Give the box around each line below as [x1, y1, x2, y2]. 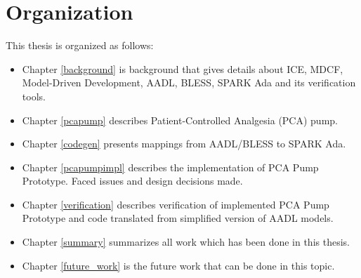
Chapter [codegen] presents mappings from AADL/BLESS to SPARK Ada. [22, 136, 346, 151]
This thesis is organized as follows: [6, 38, 154, 53]
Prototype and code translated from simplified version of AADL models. [22, 211, 334, 225]
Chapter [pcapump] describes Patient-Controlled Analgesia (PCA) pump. [22, 112, 338, 127]
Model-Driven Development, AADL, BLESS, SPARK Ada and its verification [22, 75, 356, 90]
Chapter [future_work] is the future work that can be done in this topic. [22, 258, 335, 272]
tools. [22, 88, 46, 103]
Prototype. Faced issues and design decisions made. [22, 173, 243, 188]
